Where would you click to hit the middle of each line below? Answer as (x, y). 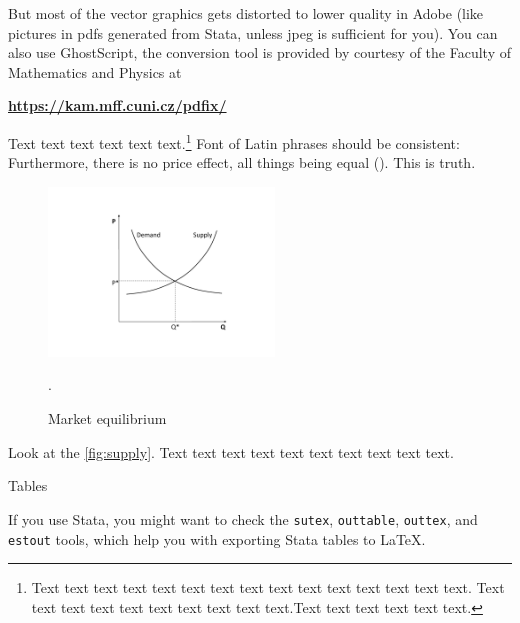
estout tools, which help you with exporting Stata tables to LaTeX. (217, 538)
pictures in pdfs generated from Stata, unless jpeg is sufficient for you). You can (253, 32)
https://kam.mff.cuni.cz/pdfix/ (117, 105)
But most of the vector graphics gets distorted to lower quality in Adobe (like (246, 13)
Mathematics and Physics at (95, 71)
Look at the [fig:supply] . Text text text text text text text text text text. (231, 451)
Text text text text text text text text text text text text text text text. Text (268, 587)
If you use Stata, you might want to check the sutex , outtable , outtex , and (243, 518)
